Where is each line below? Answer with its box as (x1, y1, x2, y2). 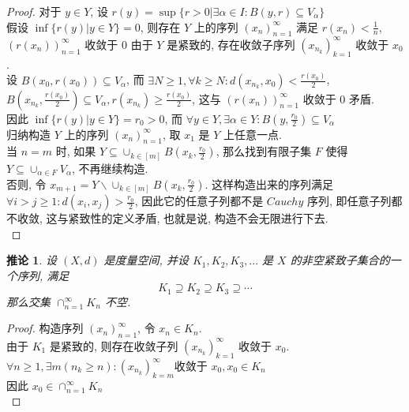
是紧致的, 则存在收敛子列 (49, 337, 178, 354)
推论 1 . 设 (6, 252, 57, 268)
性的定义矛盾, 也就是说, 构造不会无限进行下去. (90, 210, 328, 227)
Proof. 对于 (6, 3, 62, 19)
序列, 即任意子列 (306, 193, 392, 209)
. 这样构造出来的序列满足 (204, 175, 334, 192)
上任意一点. (223, 125, 282, 142)
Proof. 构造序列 (6, 320, 84, 336)
